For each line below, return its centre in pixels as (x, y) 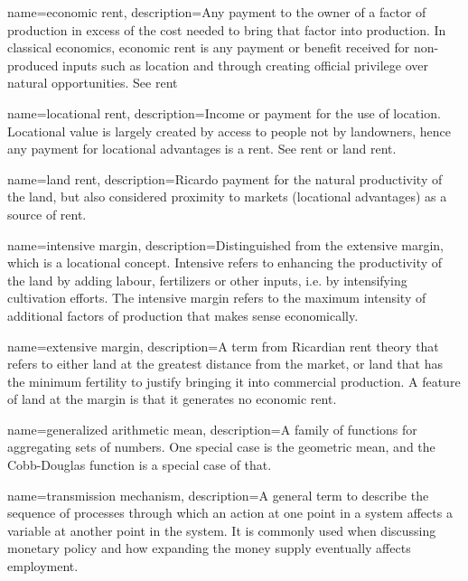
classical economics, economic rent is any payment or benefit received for (209, 47)
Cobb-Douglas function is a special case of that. (140, 465)
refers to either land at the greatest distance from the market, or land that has (225, 364)
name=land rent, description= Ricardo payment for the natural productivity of (225, 178)
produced (33, 65)
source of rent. (47, 214)
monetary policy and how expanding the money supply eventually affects (209, 548)
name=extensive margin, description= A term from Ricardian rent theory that (223, 346)
